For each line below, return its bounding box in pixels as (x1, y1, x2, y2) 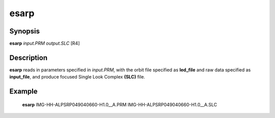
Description (9, 53, 48, 62)
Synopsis (9, 27, 40, 35)
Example (9, 87, 38, 96)
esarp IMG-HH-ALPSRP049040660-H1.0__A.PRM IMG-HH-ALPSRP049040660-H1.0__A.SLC (22, 101, 217, 107)
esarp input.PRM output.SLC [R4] (9, 41, 80, 47)
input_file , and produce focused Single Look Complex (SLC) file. (9, 74, 145, 80)
